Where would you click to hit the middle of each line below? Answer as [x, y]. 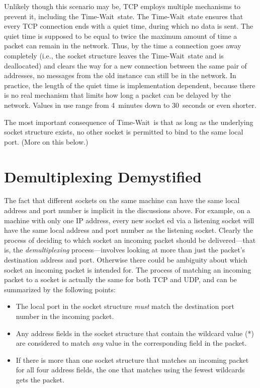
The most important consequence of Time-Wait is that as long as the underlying [129, 122]
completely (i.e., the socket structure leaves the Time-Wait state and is [114, 55]
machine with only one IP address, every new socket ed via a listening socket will [129, 220]
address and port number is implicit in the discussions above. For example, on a [127, 210]
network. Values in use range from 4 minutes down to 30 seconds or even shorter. [130, 105]
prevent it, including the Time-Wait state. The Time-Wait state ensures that [124, 16]
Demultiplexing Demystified [103, 176]
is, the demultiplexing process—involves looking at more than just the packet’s [125, 250]
